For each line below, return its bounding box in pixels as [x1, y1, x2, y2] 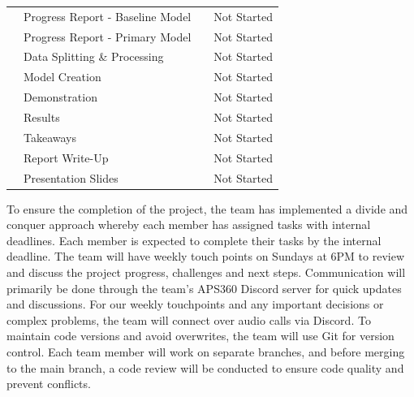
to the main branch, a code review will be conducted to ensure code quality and [6, 359, 404, 376]
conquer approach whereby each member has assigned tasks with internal [6, 216, 371, 233]
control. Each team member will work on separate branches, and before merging [6, 343, 405, 360]
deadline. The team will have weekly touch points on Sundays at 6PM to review [6, 248, 404, 265]
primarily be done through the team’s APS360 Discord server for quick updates [6, 279, 402, 296]
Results [24, 108, 60, 125]
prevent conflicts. [6, 375, 91, 392]
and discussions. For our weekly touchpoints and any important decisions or [6, 296, 384, 313]
